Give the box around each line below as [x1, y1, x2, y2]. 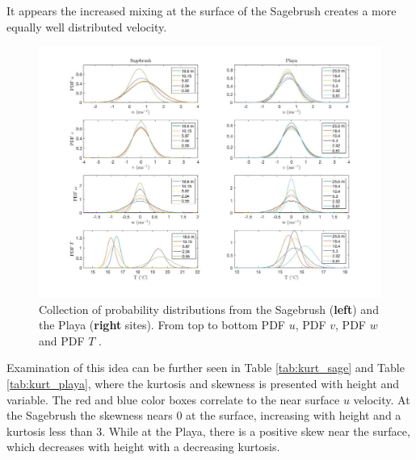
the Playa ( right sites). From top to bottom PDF [39, 316, 285, 333]
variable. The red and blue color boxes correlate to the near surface [6, 391, 340, 408]
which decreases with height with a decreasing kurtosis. [6, 438, 280, 455]
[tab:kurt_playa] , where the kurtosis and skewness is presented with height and [6, 374, 400, 391]
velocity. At [353, 391, 410, 408]
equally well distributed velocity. [6, 18, 167, 35]
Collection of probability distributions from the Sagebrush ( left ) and [39, 300, 379, 317]
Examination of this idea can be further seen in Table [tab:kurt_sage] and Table [6, 359, 405, 376]
